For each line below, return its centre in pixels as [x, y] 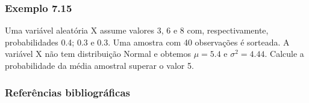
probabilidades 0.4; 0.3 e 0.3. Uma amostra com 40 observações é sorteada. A [147, 42]
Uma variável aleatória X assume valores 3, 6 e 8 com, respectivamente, [137, 30]
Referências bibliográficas [68, 92]
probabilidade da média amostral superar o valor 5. [99, 65]
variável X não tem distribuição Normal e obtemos [98, 54]
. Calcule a [284, 54]
